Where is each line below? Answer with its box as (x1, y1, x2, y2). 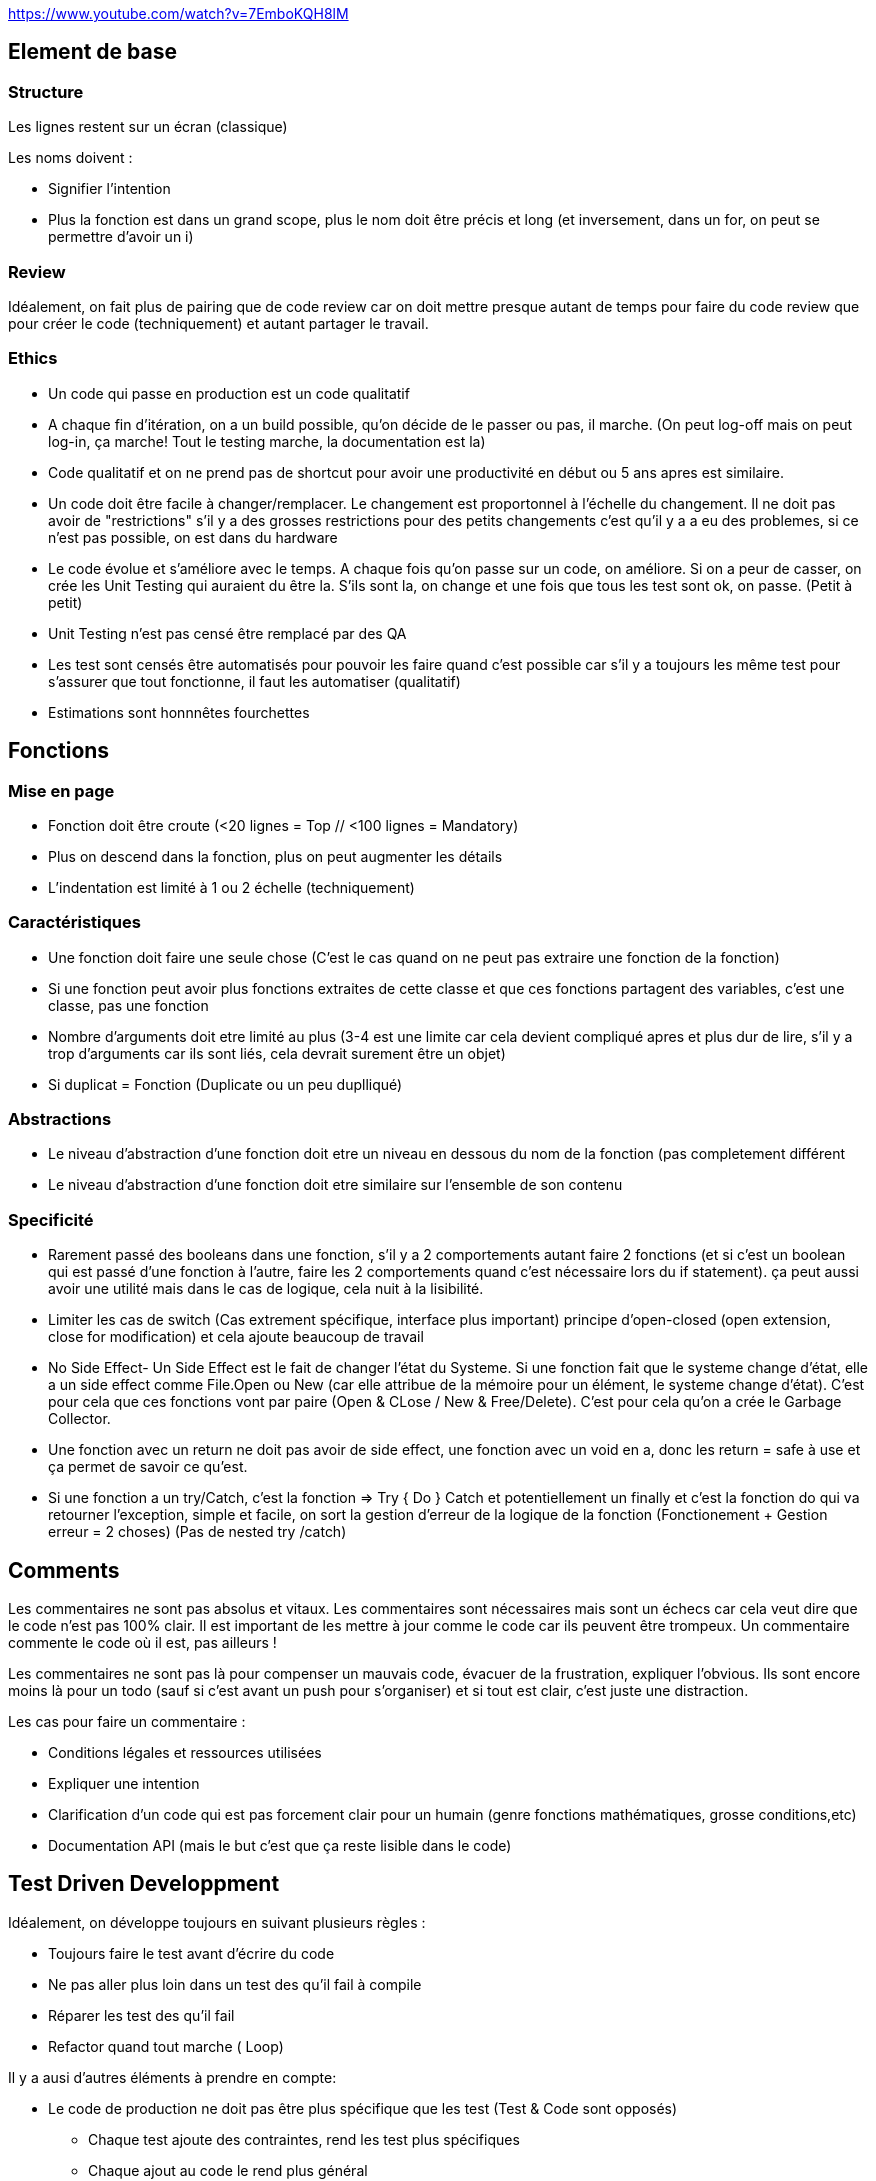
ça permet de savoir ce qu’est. (48, 1458, 248, 1476)
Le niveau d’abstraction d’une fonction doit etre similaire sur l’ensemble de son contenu (48, 1176, 623, 1194)
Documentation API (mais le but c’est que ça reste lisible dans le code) (48, 1837, 512, 1855)
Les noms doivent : (8, 149, 133, 167)
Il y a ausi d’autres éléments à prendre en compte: (8, 2068, 337, 2086)
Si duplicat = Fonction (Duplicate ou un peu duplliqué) (48, 1075, 403, 1093)
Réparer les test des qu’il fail (48, 2006, 235, 2024)
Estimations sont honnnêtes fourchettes (48, 703, 310, 721)
